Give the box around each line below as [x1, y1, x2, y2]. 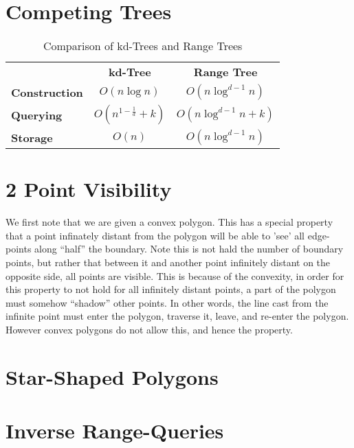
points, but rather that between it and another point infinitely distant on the [5, 255, 331, 270]
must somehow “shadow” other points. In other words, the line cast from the [5, 295, 329, 309]
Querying [11, 106, 63, 123]
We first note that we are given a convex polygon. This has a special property [5, 215, 333, 229]
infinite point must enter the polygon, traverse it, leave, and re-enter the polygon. [5, 309, 349, 323]
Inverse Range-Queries [5, 416, 224, 445]
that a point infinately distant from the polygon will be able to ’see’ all [5, 228, 305, 242]
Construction [11, 84, 83, 100]
